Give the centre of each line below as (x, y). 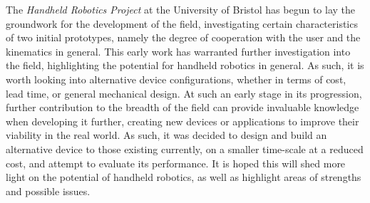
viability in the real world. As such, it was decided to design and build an (166, 135)
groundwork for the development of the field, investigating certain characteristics (182, 23)
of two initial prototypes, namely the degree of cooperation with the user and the (183, 37)
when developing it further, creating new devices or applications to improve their (183, 121)
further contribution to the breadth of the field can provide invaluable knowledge (183, 107)
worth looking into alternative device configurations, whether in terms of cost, (176, 79)
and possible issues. (48, 191)
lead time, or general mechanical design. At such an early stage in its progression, (184, 93)
